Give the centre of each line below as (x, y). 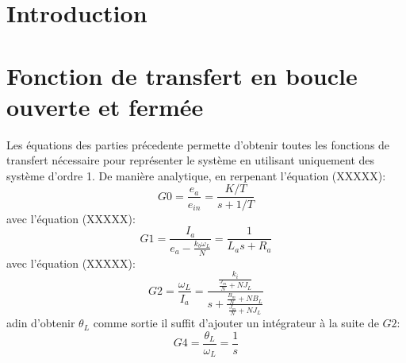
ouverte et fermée (105, 106)
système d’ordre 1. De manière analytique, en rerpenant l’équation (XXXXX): (196, 175)
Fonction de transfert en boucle (182, 75)
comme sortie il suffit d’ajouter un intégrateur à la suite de (236, 323)
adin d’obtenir (41, 323)
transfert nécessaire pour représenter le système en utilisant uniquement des (191, 160)
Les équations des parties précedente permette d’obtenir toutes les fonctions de (198, 144)
